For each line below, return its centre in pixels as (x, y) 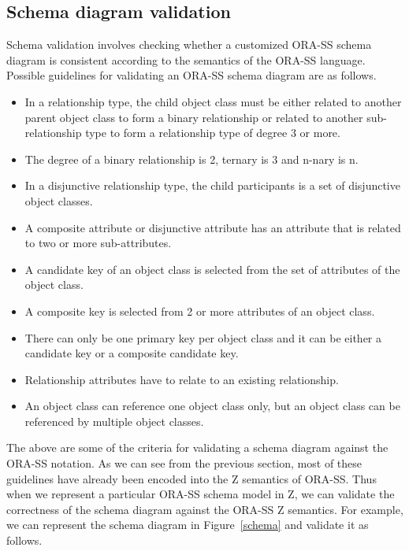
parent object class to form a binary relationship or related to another (194, 117)
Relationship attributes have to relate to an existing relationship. (182, 379)
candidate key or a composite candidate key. (132, 353)
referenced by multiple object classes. (114, 421)
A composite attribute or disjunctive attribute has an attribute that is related (213, 227)
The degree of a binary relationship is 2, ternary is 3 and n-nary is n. (191, 159)
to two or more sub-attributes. (98, 243)
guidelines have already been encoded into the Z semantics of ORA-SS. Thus (191, 478)
